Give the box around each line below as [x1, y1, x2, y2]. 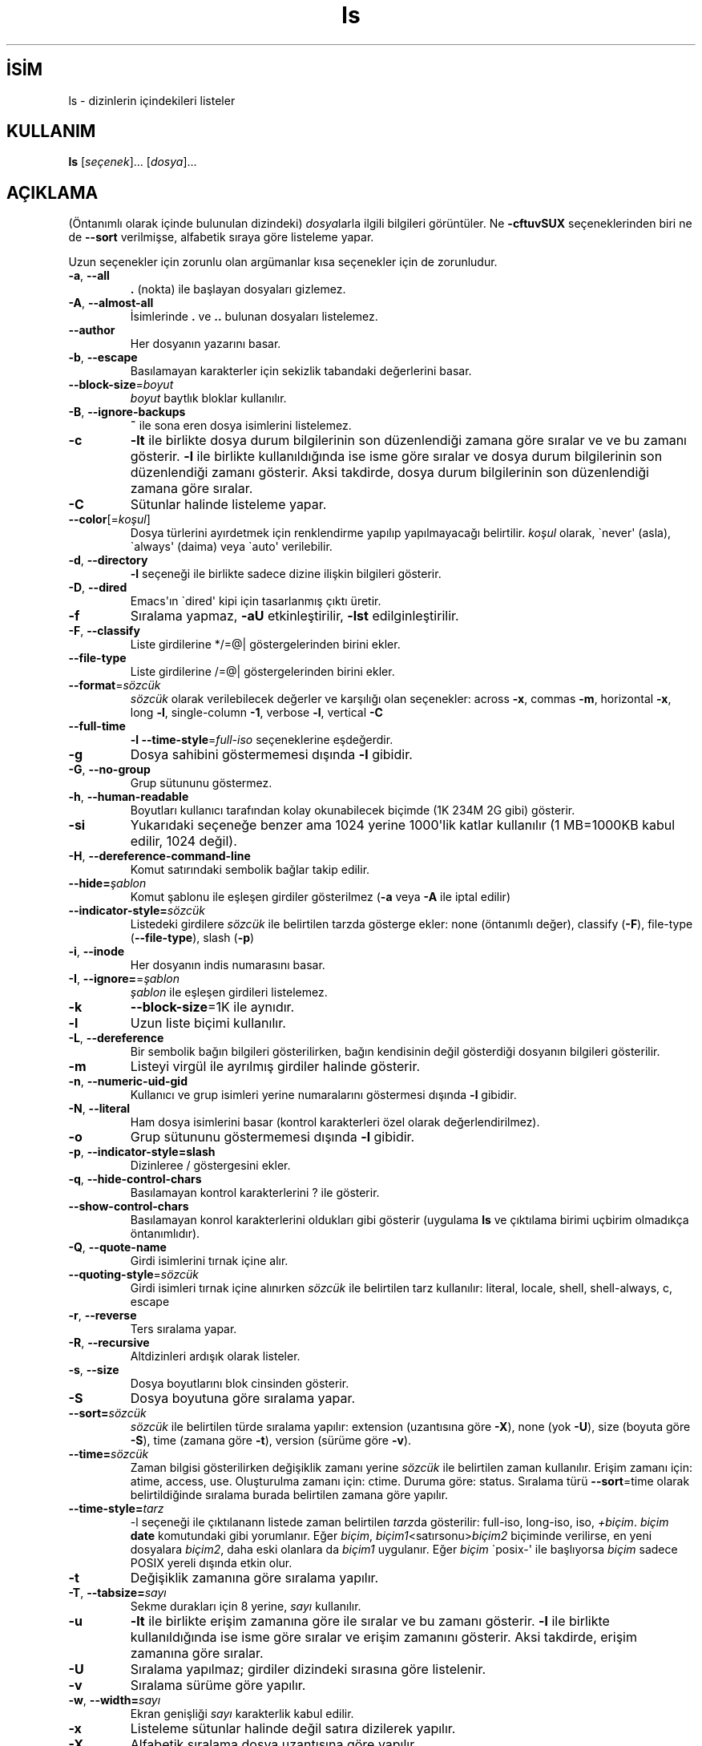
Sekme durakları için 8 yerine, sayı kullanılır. [130, 1599, 361, 1614]
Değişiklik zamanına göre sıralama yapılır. [130, 1570, 379, 1586]
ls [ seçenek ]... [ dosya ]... [68, 155, 197, 169]
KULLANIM [6, 121, 96, 142]
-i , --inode [68, 944, 125, 959]
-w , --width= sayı [68, 1693, 161, 1708]
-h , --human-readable [68, 790, 189, 804]
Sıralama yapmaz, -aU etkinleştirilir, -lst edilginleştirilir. [130, 608, 459, 624]
